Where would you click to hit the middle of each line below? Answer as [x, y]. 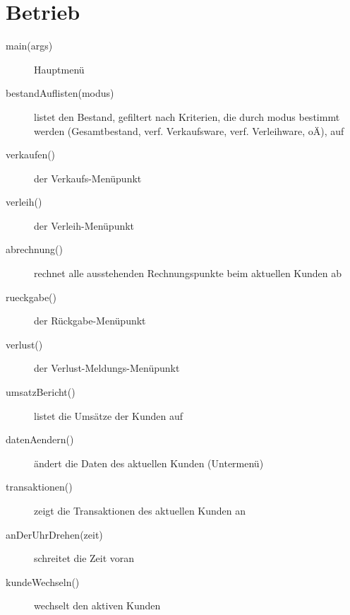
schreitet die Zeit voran [84, 558]
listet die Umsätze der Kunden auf [108, 415]
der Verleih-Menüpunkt [84, 225]
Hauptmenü [59, 69]
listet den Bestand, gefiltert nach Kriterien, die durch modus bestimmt [187, 116]
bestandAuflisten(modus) [60, 93]
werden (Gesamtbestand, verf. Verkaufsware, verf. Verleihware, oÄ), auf [189, 130]
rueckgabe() [31, 297]
